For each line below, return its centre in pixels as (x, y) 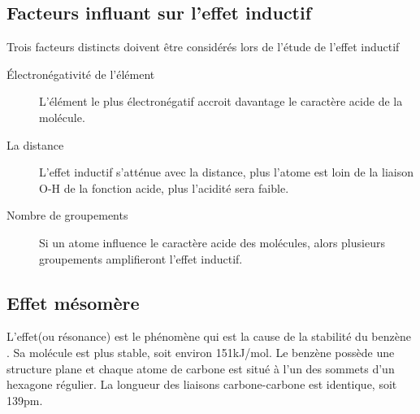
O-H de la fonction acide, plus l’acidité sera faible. (164, 187)
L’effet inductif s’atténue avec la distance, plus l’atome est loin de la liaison (226, 172)
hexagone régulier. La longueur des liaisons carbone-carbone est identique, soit (202, 384)
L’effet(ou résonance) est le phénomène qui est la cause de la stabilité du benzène (209, 336)
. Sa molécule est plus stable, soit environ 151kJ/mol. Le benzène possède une (201, 352)
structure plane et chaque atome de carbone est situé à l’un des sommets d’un (201, 368)
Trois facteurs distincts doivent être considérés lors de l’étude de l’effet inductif (203, 47)
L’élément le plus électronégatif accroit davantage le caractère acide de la (221, 101)
